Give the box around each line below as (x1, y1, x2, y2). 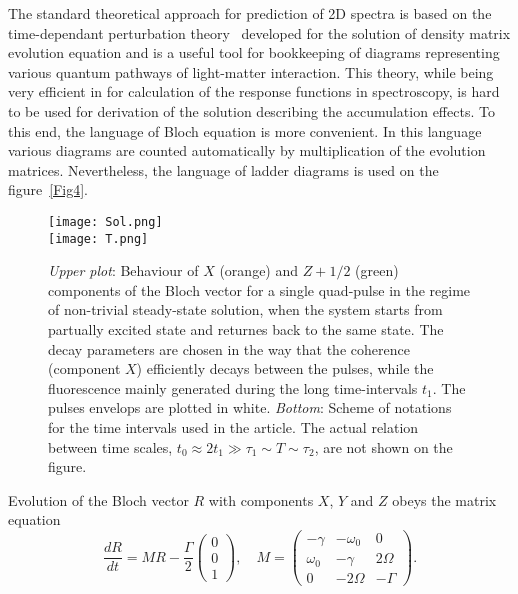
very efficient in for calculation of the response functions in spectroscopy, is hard (8, 81, 500, 102)
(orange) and (219, 260, 299, 281)
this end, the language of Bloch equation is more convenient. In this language (8, 120, 482, 141)
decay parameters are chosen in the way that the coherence (48, 338, 410, 359)
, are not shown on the (314, 436, 453, 457)
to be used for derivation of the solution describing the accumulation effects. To (8, 100, 495, 121)
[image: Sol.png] (48, 214, 163, 229)
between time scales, (48, 436, 173, 457)
